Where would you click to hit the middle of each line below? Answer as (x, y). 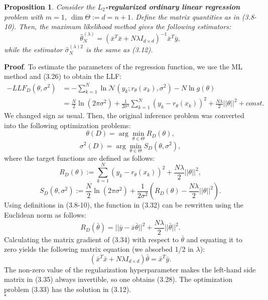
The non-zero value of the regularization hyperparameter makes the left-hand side (130, 269)
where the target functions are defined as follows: (80, 158)
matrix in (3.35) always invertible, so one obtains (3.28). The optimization (118, 279)
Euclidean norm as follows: (45, 215)
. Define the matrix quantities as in (185, 16)
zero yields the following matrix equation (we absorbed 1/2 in (99, 249)
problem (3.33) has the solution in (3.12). (68, 289)
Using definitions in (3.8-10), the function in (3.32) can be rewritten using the (124, 205)
